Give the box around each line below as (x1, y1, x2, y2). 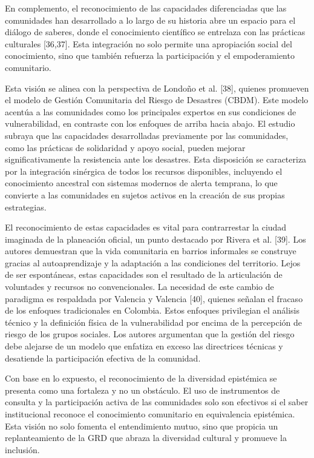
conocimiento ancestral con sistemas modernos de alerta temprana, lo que (5, 177, 278, 189)
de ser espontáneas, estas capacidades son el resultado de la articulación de (5, 268, 283, 281)
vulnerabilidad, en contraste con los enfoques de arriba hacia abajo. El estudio (5, 117, 295, 130)
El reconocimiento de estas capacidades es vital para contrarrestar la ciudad (5, 221, 287, 234)
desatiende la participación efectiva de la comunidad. (5, 351, 201, 364)
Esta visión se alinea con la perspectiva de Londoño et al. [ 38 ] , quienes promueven (5, 81, 309, 94)
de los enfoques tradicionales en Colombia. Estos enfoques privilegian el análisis (5, 304, 300, 317)
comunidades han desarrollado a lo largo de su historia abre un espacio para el (5, 13, 296, 26)
